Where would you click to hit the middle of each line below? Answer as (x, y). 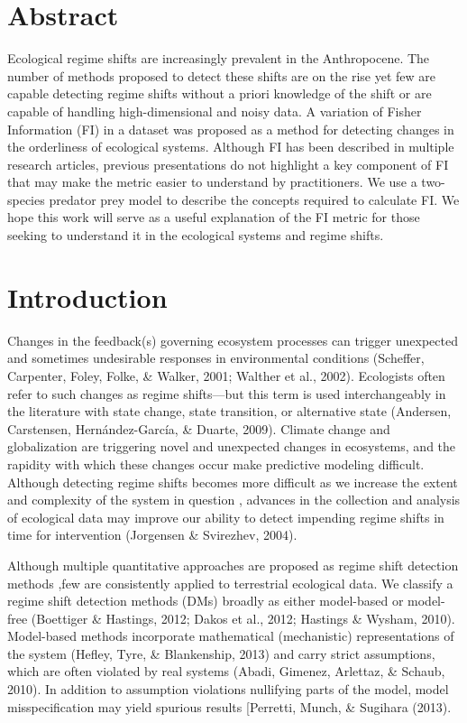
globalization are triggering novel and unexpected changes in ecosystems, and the (232, 446)
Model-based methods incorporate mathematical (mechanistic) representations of (231, 636)
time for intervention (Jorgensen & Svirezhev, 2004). (152, 535)
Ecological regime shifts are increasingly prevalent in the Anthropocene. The (219, 58)
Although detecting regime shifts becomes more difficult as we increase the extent (233, 482)
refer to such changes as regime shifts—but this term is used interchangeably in (227, 393)
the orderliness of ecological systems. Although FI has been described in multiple (231, 147)
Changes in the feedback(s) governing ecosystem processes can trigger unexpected (233, 340)
